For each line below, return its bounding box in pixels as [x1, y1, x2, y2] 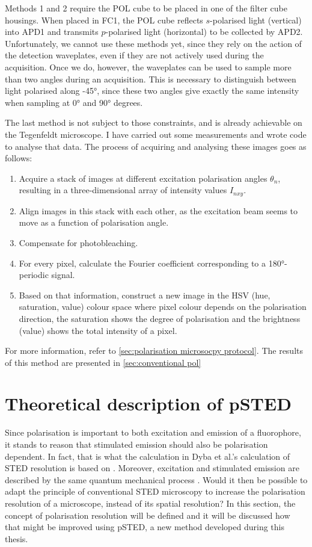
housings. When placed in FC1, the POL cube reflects [5, 13, 203, 26]
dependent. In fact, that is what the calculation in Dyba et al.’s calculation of [5, 450, 290, 462]
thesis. [5, 532, 28, 545]
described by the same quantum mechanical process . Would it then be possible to [5, 473, 308, 486]
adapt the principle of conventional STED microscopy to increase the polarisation [5, 485, 305, 498]
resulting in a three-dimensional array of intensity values [19, 184, 227, 196]
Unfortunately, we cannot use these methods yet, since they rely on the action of [5, 37, 302, 49]
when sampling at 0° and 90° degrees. [5, 96, 143, 108]
